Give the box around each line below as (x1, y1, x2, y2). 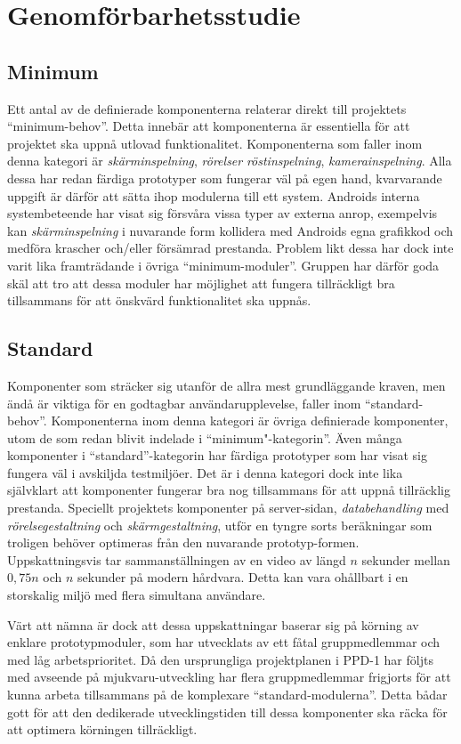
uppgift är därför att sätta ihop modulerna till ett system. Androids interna (7, 186, 420, 205)
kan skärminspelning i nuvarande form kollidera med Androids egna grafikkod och (7, 221, 454, 239)
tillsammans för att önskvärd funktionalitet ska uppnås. (7, 291, 311, 310)
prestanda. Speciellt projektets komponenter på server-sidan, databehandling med (7, 498, 449, 517)
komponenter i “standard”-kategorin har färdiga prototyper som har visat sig (7, 446, 427, 465)
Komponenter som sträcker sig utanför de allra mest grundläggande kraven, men (7, 376, 446, 394)
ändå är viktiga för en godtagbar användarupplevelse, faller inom (7, 393, 361, 412)
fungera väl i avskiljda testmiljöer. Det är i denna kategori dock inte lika (7, 463, 403, 481)
